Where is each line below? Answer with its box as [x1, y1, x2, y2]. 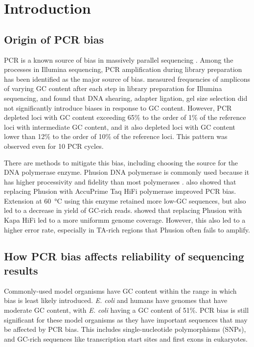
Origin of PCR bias [4, 31, 104, 46]
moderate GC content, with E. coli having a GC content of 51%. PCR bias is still [4, 305, 249, 315]
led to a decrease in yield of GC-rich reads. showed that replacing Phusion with [4, 205, 242, 215]
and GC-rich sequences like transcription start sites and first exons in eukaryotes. [4, 333, 248, 344]
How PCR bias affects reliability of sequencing [4, 248, 244, 263]
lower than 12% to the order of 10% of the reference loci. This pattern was [4, 131, 228, 141]
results [4, 263, 38, 278]
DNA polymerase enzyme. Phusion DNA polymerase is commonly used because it [4, 167, 250, 177]
